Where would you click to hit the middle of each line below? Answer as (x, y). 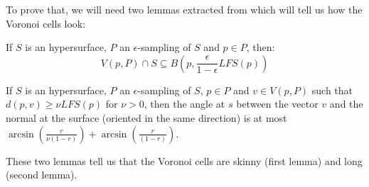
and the (346, 104)
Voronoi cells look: (46, 23)
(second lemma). (42, 175)
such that (332, 90)
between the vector (277, 104)
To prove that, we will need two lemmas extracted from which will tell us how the (184, 9)
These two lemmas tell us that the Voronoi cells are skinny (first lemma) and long (184, 160)
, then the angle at (184, 104)
